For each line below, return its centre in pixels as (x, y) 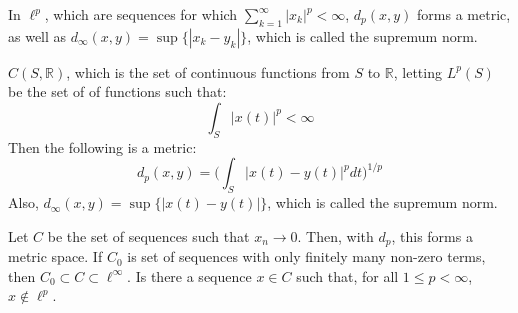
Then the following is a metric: (102, 146)
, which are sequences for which (141, 14)
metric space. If (55, 256)
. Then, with (335, 235)
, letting (417, 71)
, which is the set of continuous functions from (208, 71)
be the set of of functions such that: (117, 91)
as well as (37, 35)
